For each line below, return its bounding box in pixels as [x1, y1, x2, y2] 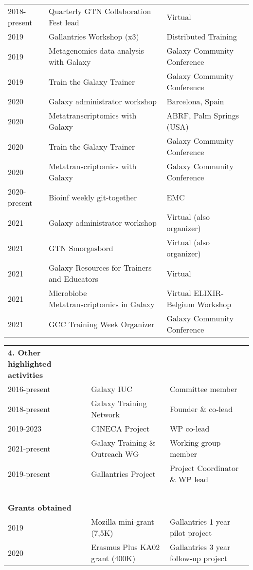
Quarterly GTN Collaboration [49, 5, 151, 17]
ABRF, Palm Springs [166, 110, 239, 121]
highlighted [8, 358, 52, 369]
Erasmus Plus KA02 [91, 541, 160, 552]
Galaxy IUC [91, 383, 132, 394]
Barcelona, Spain [166, 96, 224, 107]
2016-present [8, 383, 51, 394]
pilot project [169, 527, 212, 538]
